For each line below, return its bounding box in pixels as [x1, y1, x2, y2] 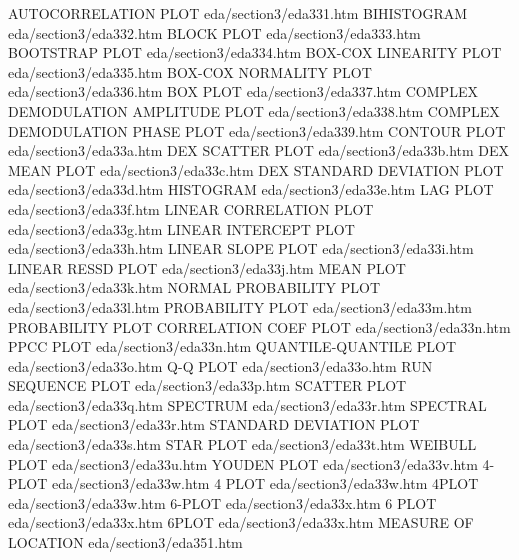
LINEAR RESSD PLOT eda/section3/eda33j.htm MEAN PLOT [8, 257, 406, 278]
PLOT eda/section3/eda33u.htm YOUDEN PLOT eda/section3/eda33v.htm [8, 453, 478, 474]
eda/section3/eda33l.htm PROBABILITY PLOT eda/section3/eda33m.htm [8, 296, 472, 317]
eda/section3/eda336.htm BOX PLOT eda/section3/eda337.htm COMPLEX [8, 81, 478, 102]
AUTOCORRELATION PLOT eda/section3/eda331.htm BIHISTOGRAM [8, 3, 468, 23]
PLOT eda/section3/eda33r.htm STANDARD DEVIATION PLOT [8, 414, 420, 435]
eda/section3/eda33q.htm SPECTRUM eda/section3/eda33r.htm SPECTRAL [8, 394, 487, 415]
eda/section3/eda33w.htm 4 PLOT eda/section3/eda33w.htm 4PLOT [51, 473, 479, 494]
